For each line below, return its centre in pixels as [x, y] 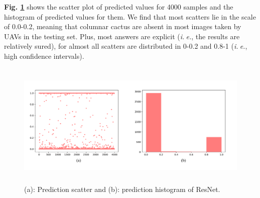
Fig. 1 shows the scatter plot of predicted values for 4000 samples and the [119, 7]
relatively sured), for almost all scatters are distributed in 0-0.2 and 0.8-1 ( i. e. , [126, 46]
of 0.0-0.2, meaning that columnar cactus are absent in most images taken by [123, 26]
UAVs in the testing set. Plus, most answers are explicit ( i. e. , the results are [122, 36]
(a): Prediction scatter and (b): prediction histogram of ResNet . [122, 189]
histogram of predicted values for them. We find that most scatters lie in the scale [130, 16]
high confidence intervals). [44, 56]
